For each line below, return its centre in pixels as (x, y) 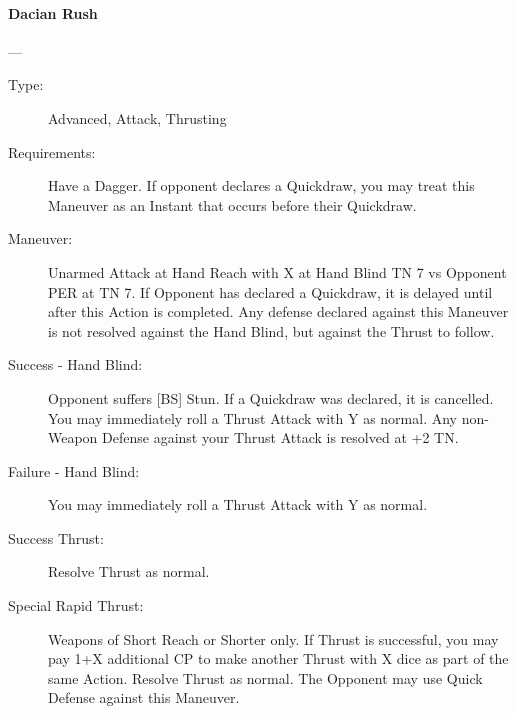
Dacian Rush (53, 12)
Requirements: (52, 151)
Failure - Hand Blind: (74, 470)
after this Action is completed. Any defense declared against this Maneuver (278, 311)
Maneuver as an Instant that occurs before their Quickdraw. (232, 204)
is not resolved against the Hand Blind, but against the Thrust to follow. (271, 330)
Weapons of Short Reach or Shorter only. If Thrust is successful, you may (273, 638)
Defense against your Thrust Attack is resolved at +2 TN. (280, 437)
